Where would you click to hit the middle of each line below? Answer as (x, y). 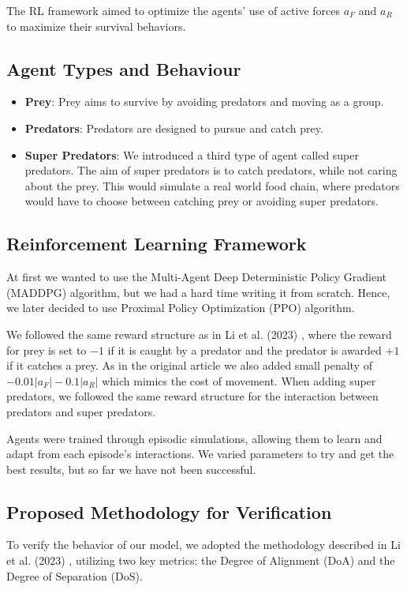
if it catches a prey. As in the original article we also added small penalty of (189, 365)
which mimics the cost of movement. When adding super (239, 380)
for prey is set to (47, 349)
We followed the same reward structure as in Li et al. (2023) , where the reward (199, 334)
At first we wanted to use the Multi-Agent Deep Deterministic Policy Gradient (197, 277)
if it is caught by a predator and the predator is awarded (245, 349)
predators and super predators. (81, 411)
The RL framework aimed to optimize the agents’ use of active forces (173, 10)
